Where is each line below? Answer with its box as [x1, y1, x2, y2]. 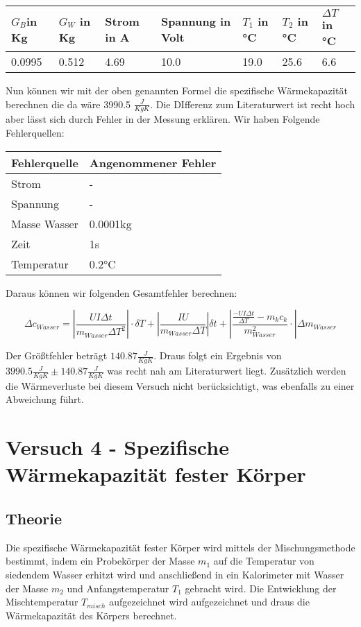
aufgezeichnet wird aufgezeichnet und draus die [109, 594, 310, 609]
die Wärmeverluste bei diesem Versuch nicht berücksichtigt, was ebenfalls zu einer [6, 378, 355, 393]
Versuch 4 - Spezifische [6, 433, 229, 461]
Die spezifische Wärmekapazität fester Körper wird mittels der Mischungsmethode [6, 540, 355, 554]
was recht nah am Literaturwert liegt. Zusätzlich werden [107, 363, 346, 378]
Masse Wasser [11, 215, 78, 232]
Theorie [6, 508, 62, 529]
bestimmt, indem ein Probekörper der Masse [6, 553, 195, 568]
